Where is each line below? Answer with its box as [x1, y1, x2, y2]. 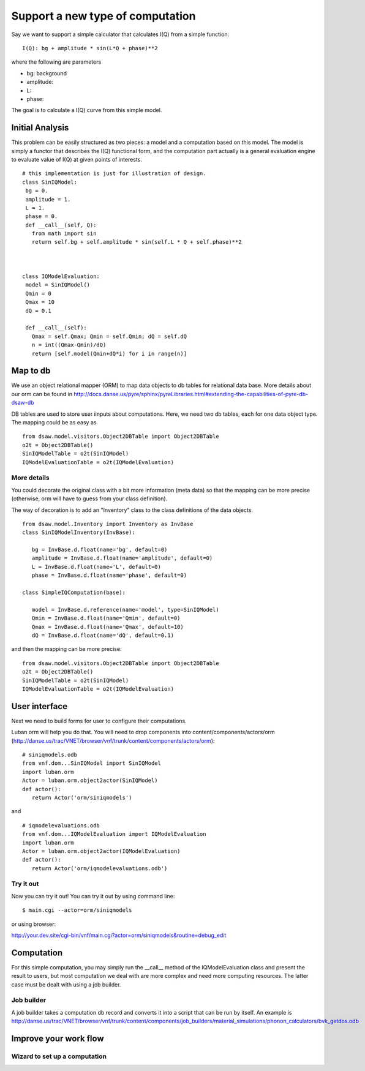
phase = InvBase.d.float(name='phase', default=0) [31, 572, 187, 579]
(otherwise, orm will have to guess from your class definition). [11, 495, 168, 502]
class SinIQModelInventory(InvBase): [22, 529, 136, 536]
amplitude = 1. [25, 196, 71, 203]
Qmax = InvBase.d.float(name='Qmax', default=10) [31, 623, 184, 630]
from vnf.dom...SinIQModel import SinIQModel [22, 760, 162, 767]
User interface [11, 701, 67, 712]
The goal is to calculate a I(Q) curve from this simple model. [11, 107, 162, 114]
